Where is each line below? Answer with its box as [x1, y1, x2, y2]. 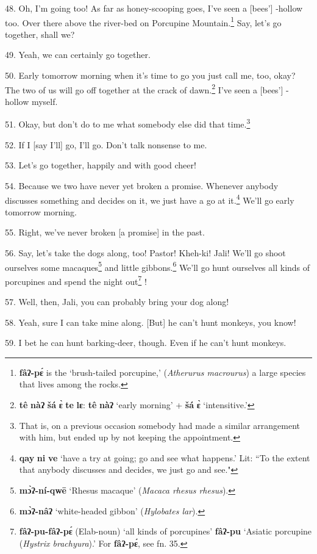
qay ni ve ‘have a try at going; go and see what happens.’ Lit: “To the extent [19, 451, 310, 464]
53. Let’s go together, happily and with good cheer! [5, 159, 196, 171]
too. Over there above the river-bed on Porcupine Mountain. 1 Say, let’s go [5, 14, 282, 29]
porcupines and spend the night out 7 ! [5, 273, 147, 287]
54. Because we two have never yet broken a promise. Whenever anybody [5, 179, 279, 192]
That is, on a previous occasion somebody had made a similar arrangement [19, 419, 300, 431]
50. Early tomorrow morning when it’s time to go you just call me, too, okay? [5, 69, 296, 82]
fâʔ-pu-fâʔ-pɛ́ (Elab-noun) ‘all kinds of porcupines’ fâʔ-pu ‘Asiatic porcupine [19, 525, 312, 538]
